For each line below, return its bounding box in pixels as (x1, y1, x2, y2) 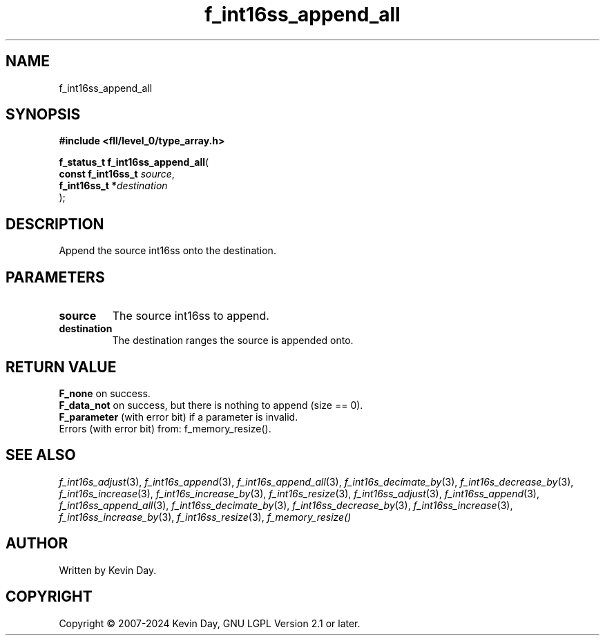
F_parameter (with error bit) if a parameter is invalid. (59, 410, 298, 423)
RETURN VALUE (6, 358, 117, 376)
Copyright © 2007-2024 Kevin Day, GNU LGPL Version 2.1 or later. (59, 617, 361, 629)
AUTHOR (6, 535, 68, 553)
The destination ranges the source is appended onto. (112, 334, 354, 347)
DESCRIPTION (6, 215, 104, 233)
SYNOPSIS (6, 106, 81, 124)
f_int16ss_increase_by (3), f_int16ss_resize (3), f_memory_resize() (59, 510, 352, 523)
